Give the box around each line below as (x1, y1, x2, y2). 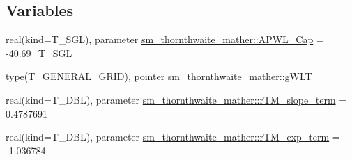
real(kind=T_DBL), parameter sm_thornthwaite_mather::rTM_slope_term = (6, 92, 347, 106)
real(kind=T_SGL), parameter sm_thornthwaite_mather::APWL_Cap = (6, 32, 324, 47)
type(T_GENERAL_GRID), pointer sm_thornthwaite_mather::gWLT (6, 69, 312, 83)
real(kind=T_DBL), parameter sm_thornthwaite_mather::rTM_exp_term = (6, 129, 340, 144)
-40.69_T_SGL (6, 45, 72, 60)
